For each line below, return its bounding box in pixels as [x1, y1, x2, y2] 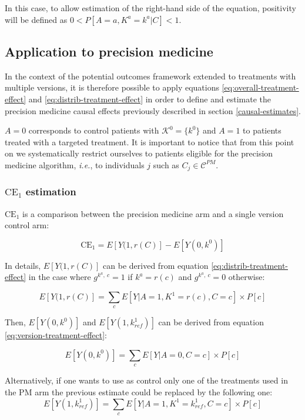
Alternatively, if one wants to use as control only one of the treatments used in [5, 374, 288, 386]
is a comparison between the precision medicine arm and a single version [22, 207, 284, 219]
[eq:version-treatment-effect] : [5, 329, 107, 341]
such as [153, 158, 179, 171]
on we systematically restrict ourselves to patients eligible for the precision [5, 147, 273, 159]
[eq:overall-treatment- [222, 81, 299, 94]
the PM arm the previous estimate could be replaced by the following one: [5, 385, 273, 398]
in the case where [28, 271, 91, 283]
